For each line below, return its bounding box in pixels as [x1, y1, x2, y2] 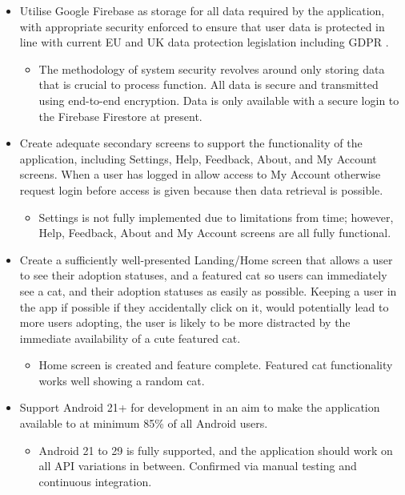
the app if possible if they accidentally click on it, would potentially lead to [19, 298, 389, 315]
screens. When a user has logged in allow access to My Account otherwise [19, 166, 381, 183]
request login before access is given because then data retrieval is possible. [19, 181, 383, 198]
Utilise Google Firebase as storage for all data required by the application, [19, 2, 385, 18]
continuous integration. [38, 473, 152, 489]
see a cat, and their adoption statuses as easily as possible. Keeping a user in [19, 282, 397, 299]
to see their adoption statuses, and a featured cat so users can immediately [19, 267, 387, 284]
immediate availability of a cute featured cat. [19, 329, 241, 346]
